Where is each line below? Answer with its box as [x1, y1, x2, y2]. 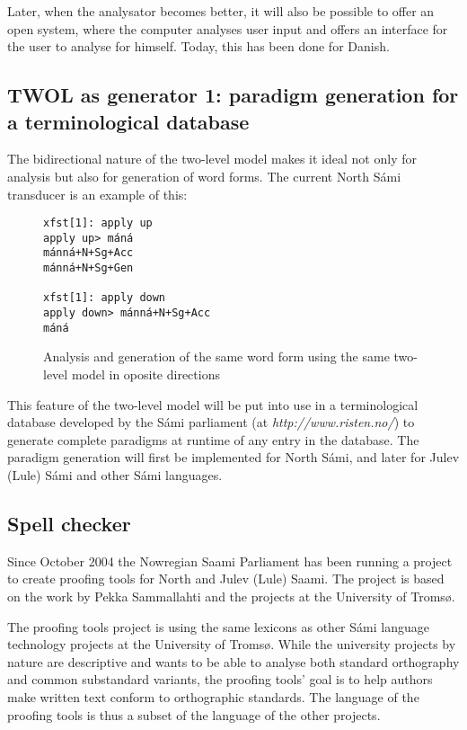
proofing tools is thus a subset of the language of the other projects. [7, 705, 381, 724]
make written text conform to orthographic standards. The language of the [7, 687, 419, 706]
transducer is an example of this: [7, 184, 188, 203]
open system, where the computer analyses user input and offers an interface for [7, 19, 448, 38]
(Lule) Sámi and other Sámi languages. [7, 465, 223, 484]
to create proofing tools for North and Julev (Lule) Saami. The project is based [7, 569, 445, 588]
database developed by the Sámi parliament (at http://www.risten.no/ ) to [7, 413, 415, 432]
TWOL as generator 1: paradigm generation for [7, 81, 459, 109]
